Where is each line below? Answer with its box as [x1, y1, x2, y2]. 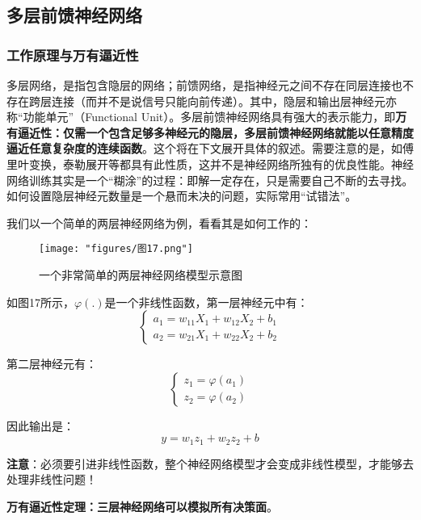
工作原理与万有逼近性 [6, 44, 139, 65]
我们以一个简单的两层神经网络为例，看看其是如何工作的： [6, 214, 312, 231]
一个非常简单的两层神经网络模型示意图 [39, 266, 242, 283]
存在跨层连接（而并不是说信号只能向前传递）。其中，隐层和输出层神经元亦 [6, 92, 397, 109]
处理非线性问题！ [6, 471, 97, 488]
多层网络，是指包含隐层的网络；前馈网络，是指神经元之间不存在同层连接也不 [6, 77, 414, 93]
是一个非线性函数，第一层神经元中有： [104, 293, 309, 310]
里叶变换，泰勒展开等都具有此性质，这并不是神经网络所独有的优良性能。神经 [6, 155, 414, 172]
